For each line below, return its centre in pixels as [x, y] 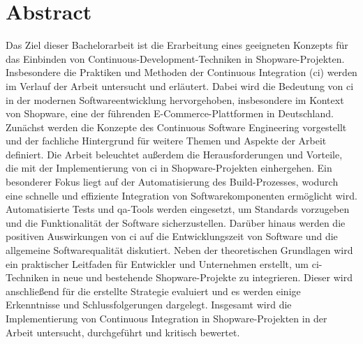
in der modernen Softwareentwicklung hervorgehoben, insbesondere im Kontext [175, 99]
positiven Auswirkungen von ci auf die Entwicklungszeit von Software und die [172, 236]
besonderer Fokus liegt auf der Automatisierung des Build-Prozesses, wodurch [172, 182]
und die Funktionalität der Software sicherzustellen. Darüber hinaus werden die [176, 222]
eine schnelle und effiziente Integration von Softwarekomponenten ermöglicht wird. [181, 195]
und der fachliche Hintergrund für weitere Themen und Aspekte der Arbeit [166, 141]
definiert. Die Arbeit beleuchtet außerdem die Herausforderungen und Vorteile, [174, 154]
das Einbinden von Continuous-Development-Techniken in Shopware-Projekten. [175, 58]
